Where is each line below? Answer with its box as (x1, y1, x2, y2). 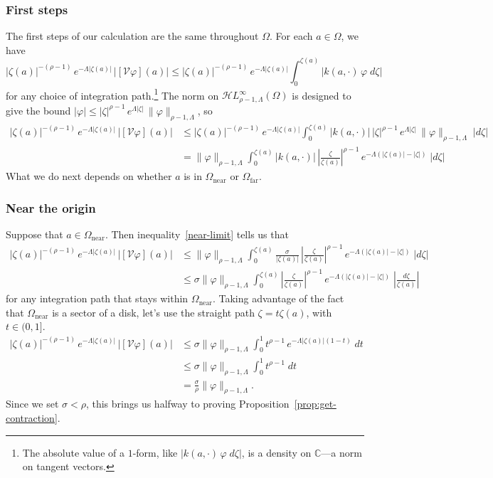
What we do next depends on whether (6, 169, 172, 184)
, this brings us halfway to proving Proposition (85, 396, 290, 411)
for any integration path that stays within (6, 291, 189, 306)
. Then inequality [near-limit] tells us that (105, 226, 289, 241)
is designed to (292, 87, 351, 102)
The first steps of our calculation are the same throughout (6, 28, 259, 43)
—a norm (321, 445, 362, 460)
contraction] (6, 410, 58, 425)
